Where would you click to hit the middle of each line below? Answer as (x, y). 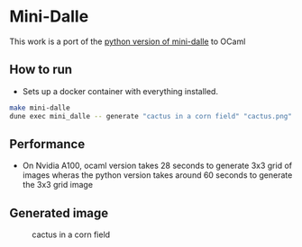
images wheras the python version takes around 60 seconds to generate (157, 175)
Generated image (59, 213)
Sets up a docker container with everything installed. (120, 91)
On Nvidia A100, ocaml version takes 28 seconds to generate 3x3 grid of (157, 166)
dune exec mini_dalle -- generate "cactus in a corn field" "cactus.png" (151, 116)
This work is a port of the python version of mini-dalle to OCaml (128, 41)
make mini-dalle (40, 108)
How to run (41, 70)
